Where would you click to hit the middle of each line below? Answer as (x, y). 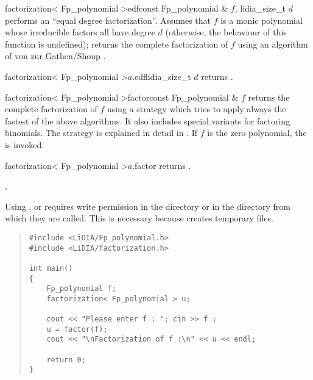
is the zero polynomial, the (257, 133)
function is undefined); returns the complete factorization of (117, 44)
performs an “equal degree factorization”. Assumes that (108, 20)
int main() (51, 268)
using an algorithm (273, 44)
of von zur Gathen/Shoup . (55, 56)
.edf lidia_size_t (162, 76)
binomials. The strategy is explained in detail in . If (101, 133)
